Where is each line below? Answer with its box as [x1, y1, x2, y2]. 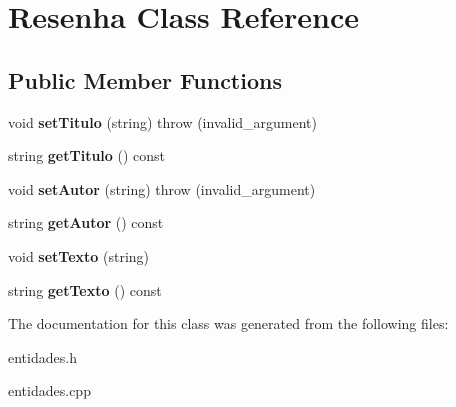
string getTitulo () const [8, 145, 166, 166]
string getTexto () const [8, 279, 162, 300]
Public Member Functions [8, 64, 282, 95]
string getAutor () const [8, 212, 164, 233]
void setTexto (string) [8, 245, 150, 266]
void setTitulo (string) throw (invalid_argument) [8, 111, 318, 132]
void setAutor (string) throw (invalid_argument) [8, 178, 316, 199]
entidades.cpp [8, 380, 91, 401]
